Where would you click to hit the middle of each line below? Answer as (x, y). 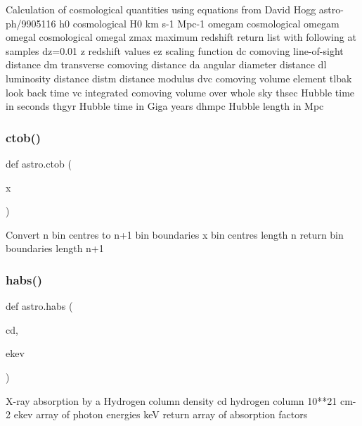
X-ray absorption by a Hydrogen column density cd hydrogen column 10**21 (172, 400)
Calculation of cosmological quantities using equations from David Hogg (161, 9)
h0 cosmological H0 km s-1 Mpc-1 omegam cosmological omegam (199, 23)
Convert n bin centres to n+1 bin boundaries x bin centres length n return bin (175, 234)
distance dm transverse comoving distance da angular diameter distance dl (166, 64)
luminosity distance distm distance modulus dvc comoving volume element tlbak (179, 78)
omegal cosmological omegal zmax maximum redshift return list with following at (181, 37)
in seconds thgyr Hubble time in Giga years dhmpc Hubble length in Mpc (165, 106)
